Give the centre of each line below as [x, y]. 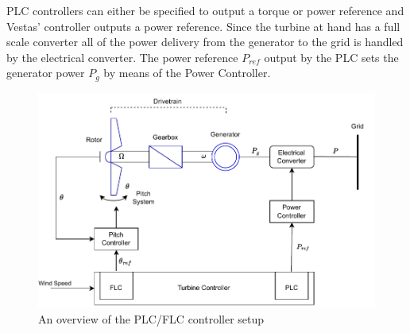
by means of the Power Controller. [187, 73]
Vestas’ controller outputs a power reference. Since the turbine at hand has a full [203, 26]
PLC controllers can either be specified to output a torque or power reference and [205, 10]
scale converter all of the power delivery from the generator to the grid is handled [205, 42]
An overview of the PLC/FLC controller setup [151, 318]
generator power [46, 73]
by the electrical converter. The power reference [122, 57]
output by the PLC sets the [331, 57]
